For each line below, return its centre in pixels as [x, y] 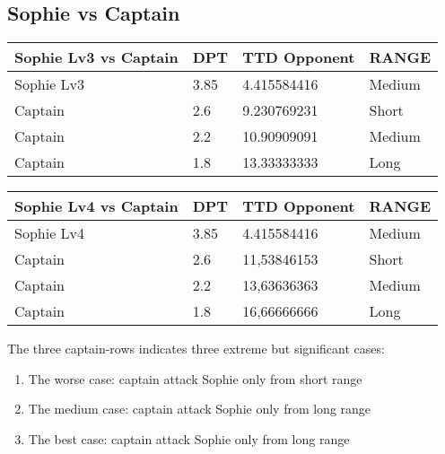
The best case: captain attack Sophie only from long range [189, 438]
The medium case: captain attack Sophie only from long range [200, 409]
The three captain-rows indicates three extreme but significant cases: [196, 349]
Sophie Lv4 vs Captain [96, 206]
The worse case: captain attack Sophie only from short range [195, 378]
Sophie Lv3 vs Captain [96, 57]
